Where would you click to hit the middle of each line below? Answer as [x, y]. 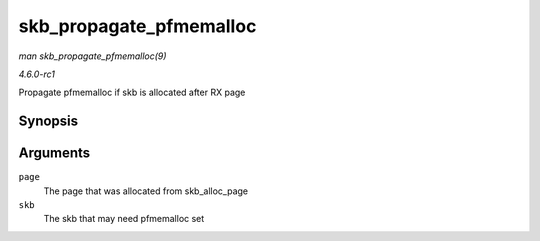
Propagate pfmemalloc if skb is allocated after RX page [132, 92]
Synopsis [48, 121]
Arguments [54, 153]
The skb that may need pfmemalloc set [124, 219]
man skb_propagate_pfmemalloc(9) [92, 56]
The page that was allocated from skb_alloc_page [146, 191]
